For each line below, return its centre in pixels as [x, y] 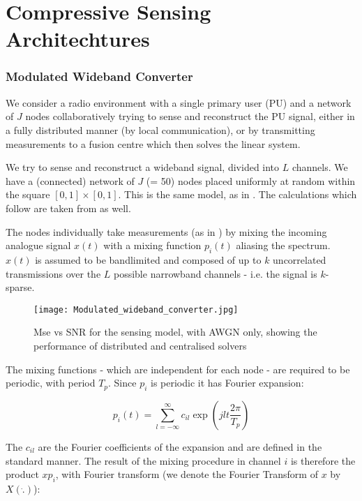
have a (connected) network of [70, 180]
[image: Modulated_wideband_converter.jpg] [136, 309]
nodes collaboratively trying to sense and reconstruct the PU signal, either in [190, 116]
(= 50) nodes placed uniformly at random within [251, 180]
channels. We [320, 167]
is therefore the [323, 460]
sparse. [20, 287]
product [22, 474]
